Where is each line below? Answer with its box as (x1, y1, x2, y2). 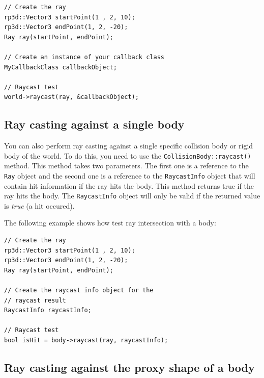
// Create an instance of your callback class (4, 53, 164, 61)
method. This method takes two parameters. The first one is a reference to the (4, 160, 249, 171)
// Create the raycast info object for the (4, 287, 154, 294)
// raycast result (4, 296, 66, 304)
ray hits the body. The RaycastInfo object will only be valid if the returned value (4, 190, 260, 201)
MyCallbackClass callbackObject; (4, 63, 117, 71)
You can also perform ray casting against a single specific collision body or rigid (4, 140, 253, 151)
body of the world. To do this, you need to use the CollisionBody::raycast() (4, 150, 251, 161)
